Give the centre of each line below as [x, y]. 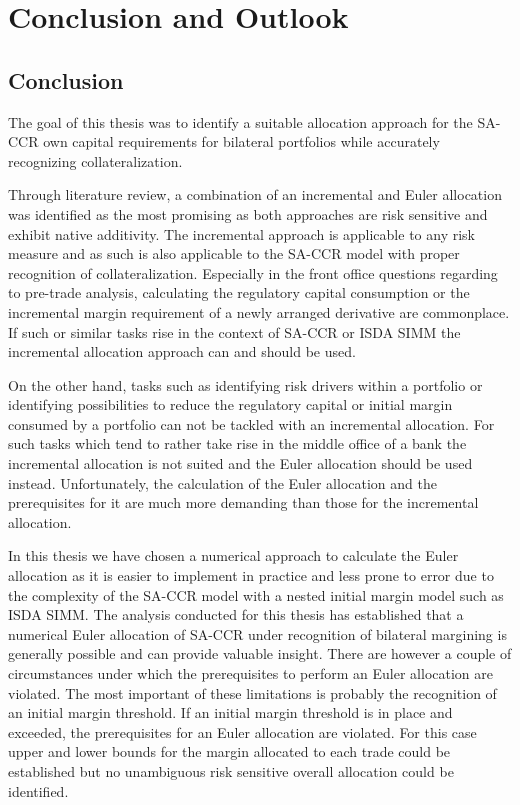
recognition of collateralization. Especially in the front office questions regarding [253, 272]
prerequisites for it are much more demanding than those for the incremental [243, 502]
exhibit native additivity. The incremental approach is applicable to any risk [241, 233]
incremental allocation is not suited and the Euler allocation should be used [240, 463]
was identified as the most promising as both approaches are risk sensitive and [248, 213]
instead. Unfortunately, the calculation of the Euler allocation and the [222, 482]
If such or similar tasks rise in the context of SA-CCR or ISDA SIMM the [234, 331]
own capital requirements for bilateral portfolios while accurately [241, 141]
